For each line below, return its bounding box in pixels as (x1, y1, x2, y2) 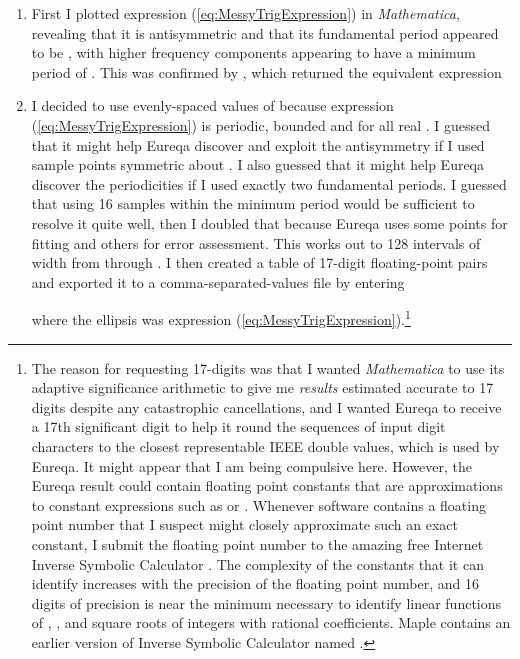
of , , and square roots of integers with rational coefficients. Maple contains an (31, 612, 511, 633)
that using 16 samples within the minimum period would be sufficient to (31, 193, 475, 214)
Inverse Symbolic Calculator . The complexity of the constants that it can (31, 553, 484, 574)
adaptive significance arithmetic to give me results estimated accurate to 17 (31, 377, 494, 398)
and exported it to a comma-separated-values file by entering (31, 271, 405, 292)
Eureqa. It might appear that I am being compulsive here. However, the (31, 455, 473, 476)
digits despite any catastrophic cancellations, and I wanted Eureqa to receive (31, 396, 502, 417)
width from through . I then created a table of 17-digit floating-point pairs (31, 252, 488, 273)
